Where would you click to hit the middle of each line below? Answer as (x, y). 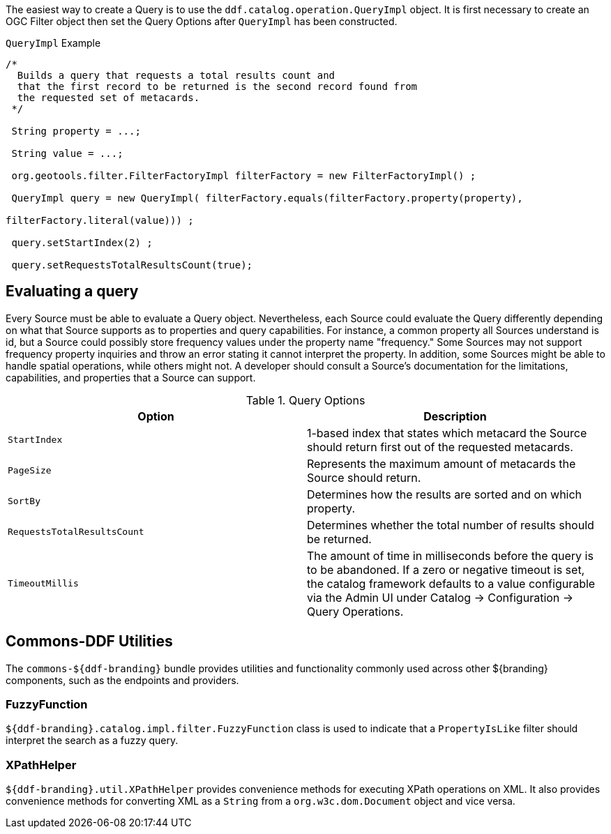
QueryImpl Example (53, 43)
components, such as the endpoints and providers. (122, 680)
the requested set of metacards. (108, 98)
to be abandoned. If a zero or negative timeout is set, (446, 569)
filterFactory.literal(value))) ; (100, 220)
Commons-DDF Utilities (89, 642)
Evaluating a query (72, 291)
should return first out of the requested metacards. (440, 447)
